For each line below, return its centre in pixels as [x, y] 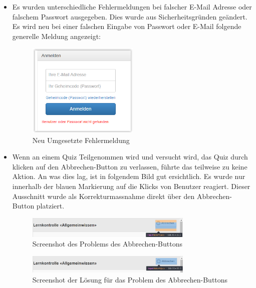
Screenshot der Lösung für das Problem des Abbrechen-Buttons [130, 279]
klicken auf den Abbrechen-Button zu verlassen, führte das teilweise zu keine [130, 166]
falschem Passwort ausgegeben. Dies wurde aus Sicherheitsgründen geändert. [130, 16]
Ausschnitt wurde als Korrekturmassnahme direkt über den [103, 196]
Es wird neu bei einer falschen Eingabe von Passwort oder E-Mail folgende [127, 26]
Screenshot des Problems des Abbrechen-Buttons [107, 244]
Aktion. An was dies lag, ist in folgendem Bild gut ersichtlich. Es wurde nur [129, 176]
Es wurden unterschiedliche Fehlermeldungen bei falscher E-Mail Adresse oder [132, 6]
